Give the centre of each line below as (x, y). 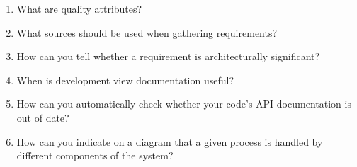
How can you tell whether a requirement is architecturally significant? (168, 56)
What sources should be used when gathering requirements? (147, 32)
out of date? (43, 117)
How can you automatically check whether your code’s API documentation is (184, 104)
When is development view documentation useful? (125, 80)
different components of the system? (95, 155)
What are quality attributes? (79, 8)
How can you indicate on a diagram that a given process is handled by (170, 141)
